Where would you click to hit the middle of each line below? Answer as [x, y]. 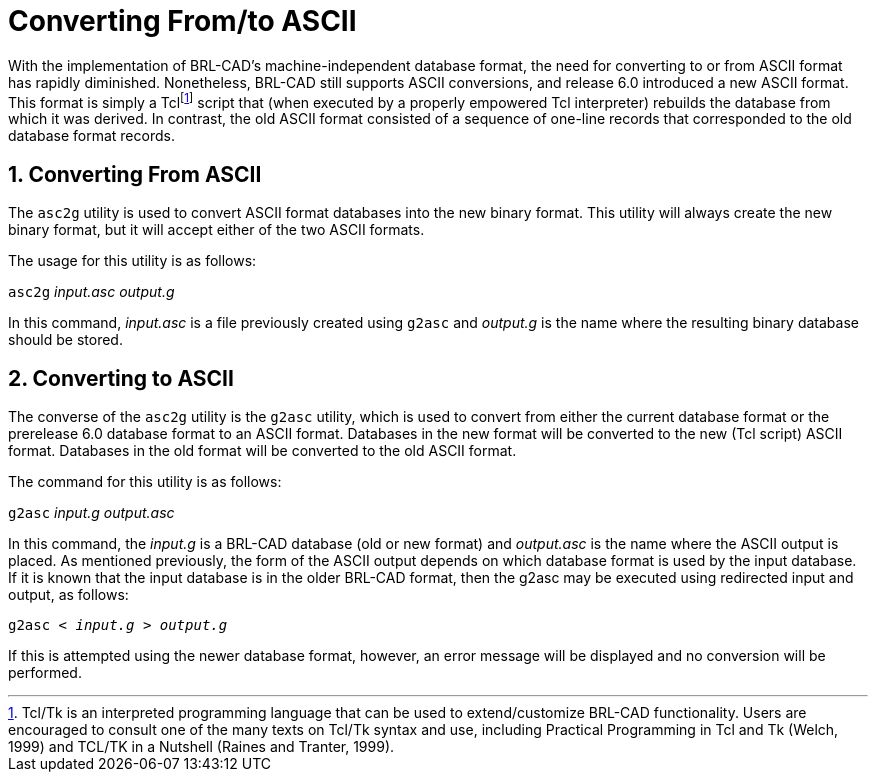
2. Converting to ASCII [121, 378]
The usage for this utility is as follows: [132, 261]
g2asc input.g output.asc [91, 513]
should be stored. [65, 340]
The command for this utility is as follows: [145, 482]
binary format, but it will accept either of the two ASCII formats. [216, 230]
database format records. [91, 136]
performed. [45, 673]
